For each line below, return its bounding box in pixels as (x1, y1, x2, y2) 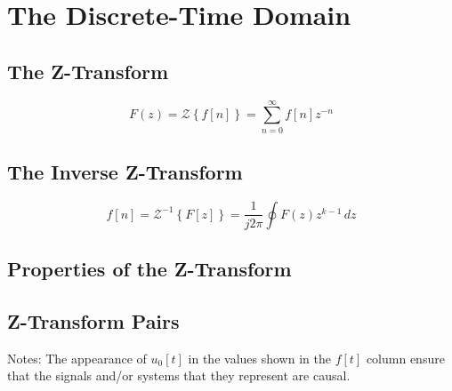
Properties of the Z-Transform (7, 255, 292, 283)
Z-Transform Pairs (7, 307, 180, 335)
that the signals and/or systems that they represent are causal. (7, 366, 351, 385)
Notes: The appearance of (7, 348, 147, 367)
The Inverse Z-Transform (7, 158, 243, 186)
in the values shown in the (188, 348, 331, 367)
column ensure (366, 348, 445, 367)
